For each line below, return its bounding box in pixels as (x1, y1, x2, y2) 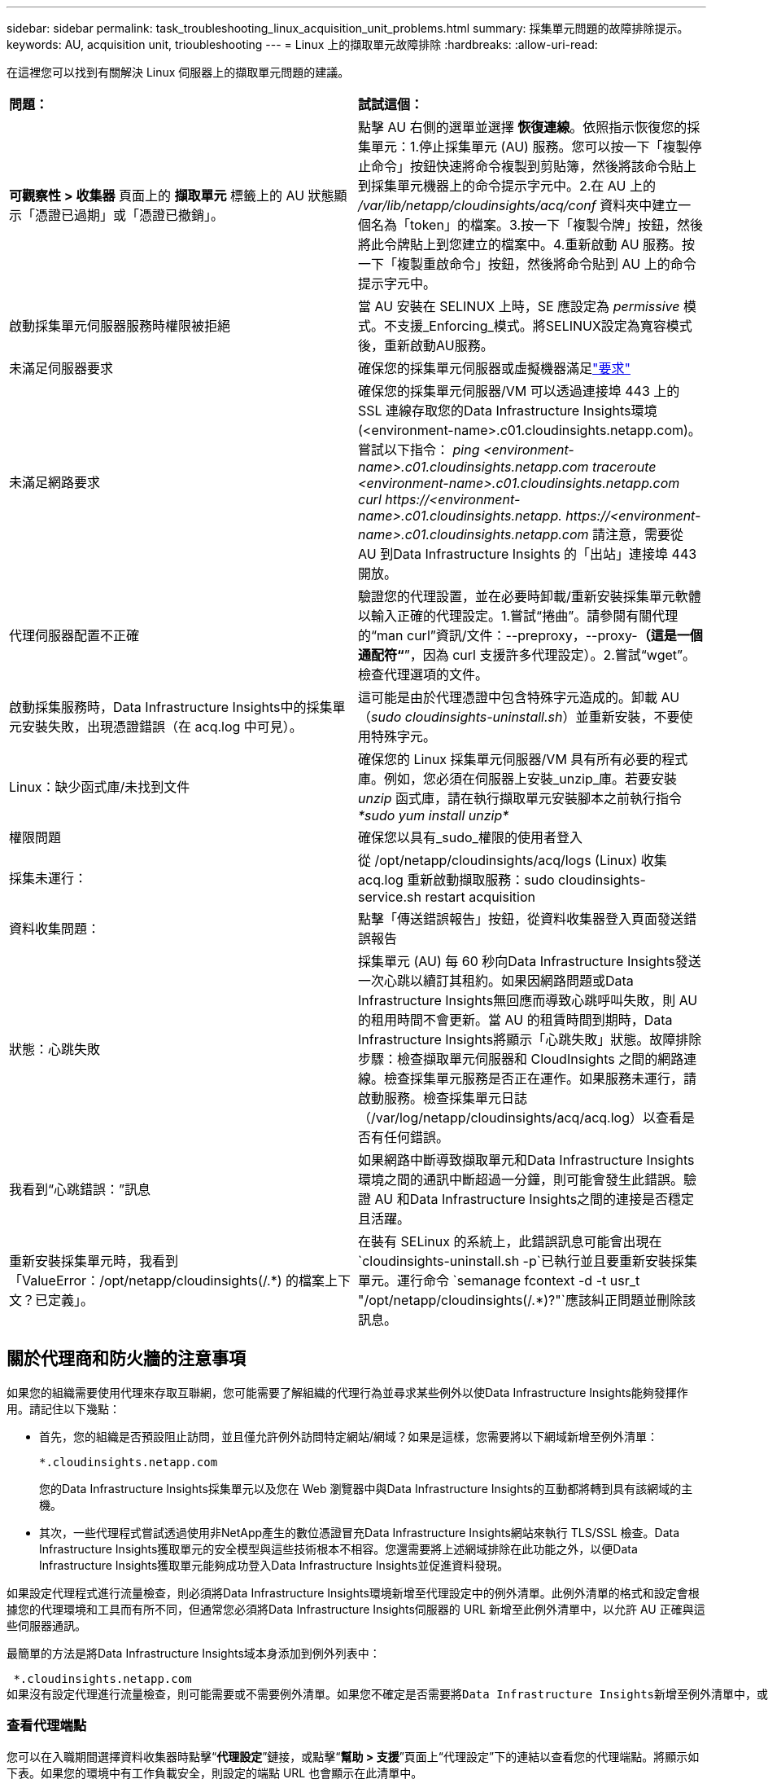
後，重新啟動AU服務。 (358, 337, 494, 354)
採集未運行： (9, 870, 88, 886)
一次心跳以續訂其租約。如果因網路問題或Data (358, 973, 634, 989)
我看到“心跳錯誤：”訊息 (9, 1181, 151, 1197)
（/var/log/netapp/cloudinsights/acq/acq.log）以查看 (358, 1109, 682, 1126)
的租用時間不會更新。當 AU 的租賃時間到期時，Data (358, 1012, 673, 1028)
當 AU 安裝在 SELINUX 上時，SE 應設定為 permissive (358, 298, 680, 314)
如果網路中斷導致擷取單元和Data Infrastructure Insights (358, 1152, 695, 1168)
